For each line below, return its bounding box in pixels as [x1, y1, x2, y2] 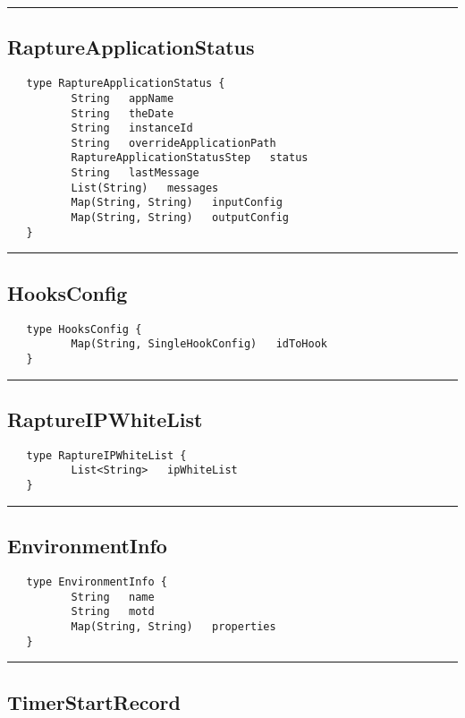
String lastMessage [71, 167, 199, 180]
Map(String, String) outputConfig [71, 211, 289, 225]
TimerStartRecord [7, 688, 181, 715]
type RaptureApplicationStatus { [26, 77, 225, 90]
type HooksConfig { [26, 322, 142, 336]
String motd [71, 605, 155, 619]
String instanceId [71, 122, 193, 135]
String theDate [71, 107, 174, 120]
